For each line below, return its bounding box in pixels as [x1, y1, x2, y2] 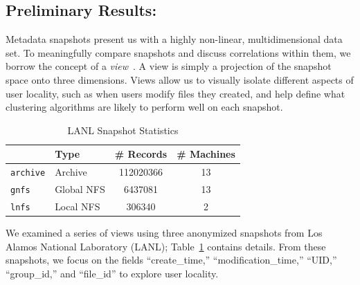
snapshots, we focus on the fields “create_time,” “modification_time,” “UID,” [6, 252, 337, 267]
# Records [114, 147, 168, 161]
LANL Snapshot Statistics [67, 122, 179, 137]
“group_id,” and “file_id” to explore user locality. [6, 266, 219, 280]
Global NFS [55, 182, 105, 196]
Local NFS [55, 199, 100, 214]
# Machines [177, 147, 235, 161]
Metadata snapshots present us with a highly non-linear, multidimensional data [6, 32, 343, 46]
